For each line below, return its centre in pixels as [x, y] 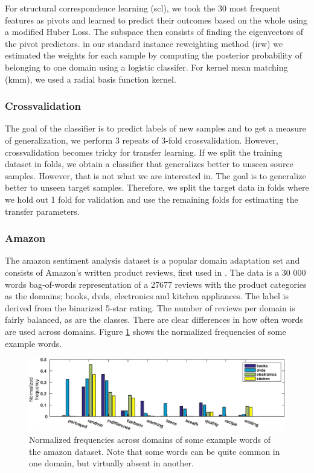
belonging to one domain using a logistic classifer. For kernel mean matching [146, 67]
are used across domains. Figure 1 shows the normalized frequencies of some [146, 331]
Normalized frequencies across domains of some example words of [150, 439]
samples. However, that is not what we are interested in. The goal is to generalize [155, 175]
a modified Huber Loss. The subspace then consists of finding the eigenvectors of [154, 32]
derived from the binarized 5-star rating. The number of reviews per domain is [150, 307]
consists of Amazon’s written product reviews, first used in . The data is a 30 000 [155, 272]
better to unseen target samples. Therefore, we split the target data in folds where [157, 187]
